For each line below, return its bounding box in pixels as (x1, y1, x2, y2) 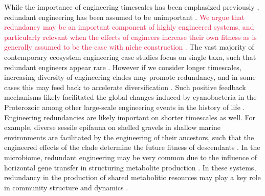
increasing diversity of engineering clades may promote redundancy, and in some (4, 72, 256, 82)
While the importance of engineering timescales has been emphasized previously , (4, 2, 259, 12)
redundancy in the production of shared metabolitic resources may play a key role (4, 172, 261, 183)
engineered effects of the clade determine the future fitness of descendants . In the (4, 142, 260, 153)
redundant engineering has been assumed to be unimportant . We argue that (4, 11, 245, 22)
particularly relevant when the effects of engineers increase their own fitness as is (4, 31, 257, 42)
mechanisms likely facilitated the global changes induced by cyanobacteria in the (4, 92, 257, 102)
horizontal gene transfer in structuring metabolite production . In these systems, (4, 162, 256, 172)
